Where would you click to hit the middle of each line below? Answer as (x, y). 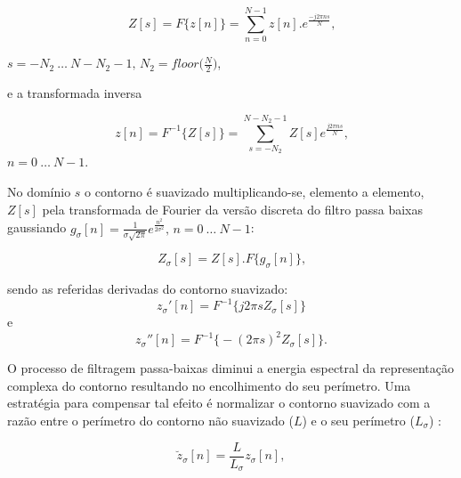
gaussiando (37, 227)
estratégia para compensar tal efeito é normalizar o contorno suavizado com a (219, 403)
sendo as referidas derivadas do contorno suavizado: (148, 289)
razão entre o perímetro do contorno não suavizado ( (150, 421)
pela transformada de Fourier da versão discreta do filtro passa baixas (233, 209)
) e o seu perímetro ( (358, 421)
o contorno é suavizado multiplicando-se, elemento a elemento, (255, 192)
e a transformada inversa (75, 92)
